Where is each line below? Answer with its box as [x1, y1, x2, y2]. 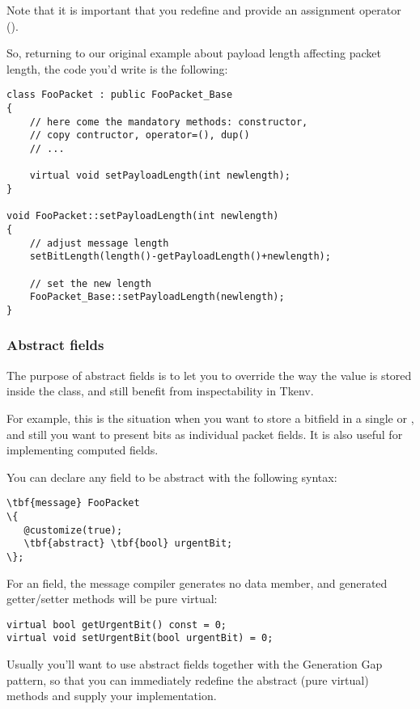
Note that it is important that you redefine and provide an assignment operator [6, 2, 401, 18]
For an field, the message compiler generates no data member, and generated [6, 574, 388, 591]
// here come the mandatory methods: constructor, [29, 116, 308, 128]
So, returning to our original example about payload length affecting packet [6, 44, 381, 61]
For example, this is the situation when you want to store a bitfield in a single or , [6, 409, 414, 426]
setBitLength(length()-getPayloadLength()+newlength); [29, 251, 331, 263]
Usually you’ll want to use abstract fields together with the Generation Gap [6, 656, 383, 673]
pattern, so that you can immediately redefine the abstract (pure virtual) [6, 671, 369, 688]
